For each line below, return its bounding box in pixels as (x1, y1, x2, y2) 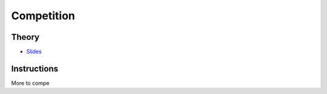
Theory (11, 32, 40, 42)
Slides (26, 48, 42, 55)
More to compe (11, 79, 50, 87)
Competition (11, 9, 76, 22)
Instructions (11, 63, 59, 74)
